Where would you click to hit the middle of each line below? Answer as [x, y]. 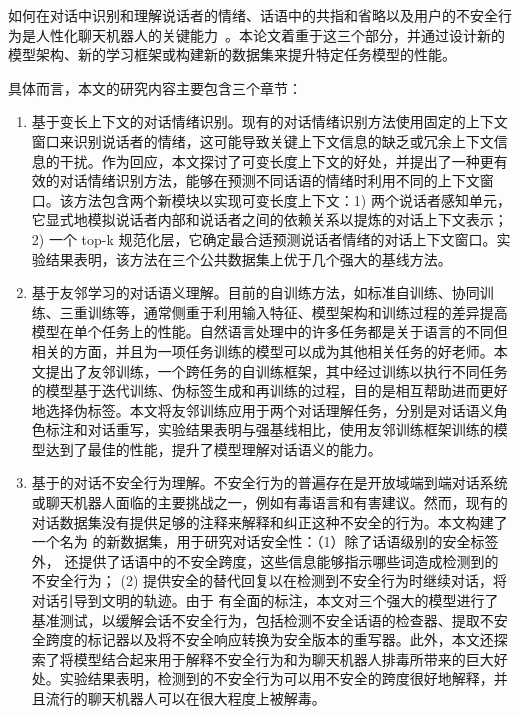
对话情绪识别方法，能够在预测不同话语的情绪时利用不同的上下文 [269, 180]
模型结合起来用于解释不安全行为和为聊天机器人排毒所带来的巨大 [283, 658]
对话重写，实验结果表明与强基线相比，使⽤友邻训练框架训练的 [290, 429]
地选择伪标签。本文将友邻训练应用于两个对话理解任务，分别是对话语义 [262, 409]
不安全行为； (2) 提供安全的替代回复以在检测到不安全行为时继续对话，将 [269, 580]
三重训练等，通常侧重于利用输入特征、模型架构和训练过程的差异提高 [283, 311]
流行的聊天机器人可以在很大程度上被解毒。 [185, 698]
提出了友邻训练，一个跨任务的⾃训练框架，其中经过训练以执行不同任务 [276, 370]
